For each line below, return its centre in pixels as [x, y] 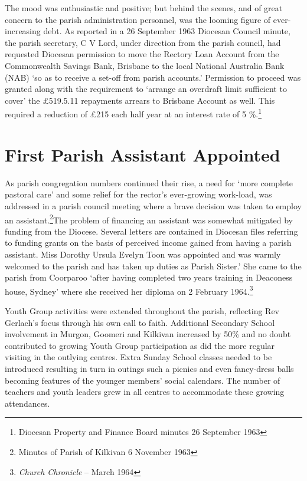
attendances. [27, 403]
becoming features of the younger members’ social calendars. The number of [143, 380]
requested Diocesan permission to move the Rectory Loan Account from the [142, 54]
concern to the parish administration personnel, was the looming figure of [138, 19]
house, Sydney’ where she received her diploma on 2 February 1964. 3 [129, 290]
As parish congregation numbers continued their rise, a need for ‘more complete [149, 182]
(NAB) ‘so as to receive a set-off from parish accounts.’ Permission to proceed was [153, 77]
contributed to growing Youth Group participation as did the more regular [140, 345]
